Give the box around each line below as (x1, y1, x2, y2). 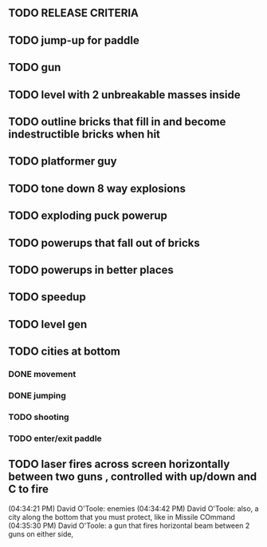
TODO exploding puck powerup (8, 209, 167, 223)
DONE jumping (8, 390, 66, 401)
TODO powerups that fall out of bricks (8, 236, 201, 250)
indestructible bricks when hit (8, 127, 161, 141)
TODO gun (8, 61, 61, 74)
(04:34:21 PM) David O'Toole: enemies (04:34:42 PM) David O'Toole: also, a (8, 503, 259, 513)
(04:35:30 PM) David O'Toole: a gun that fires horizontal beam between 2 (8, 521, 250, 530)
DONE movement (8, 369, 77, 379)
